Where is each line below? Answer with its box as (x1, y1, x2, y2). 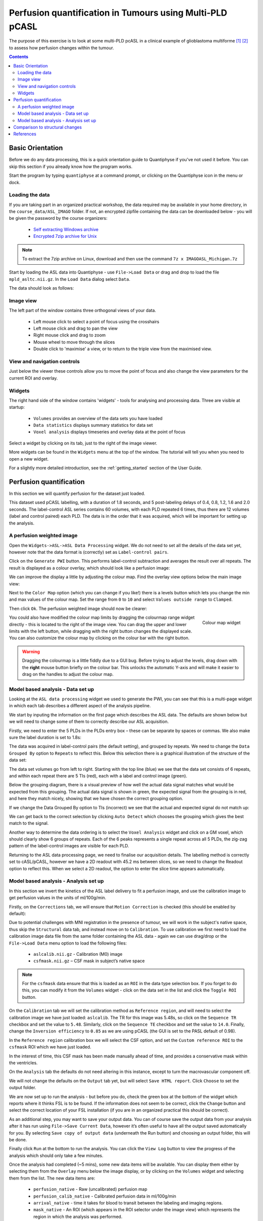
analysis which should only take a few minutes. (9, 1153, 104, 1158)
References (13, 131, 37, 137)
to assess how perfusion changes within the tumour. (9, 44, 114, 51)
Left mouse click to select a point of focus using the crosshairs (33, 318, 159, 324)
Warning (22, 649, 40, 654)
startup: (9, 404, 25, 410)
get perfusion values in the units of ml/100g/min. (9, 895, 107, 901)
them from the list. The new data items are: (9, 1175, 95, 1181)
